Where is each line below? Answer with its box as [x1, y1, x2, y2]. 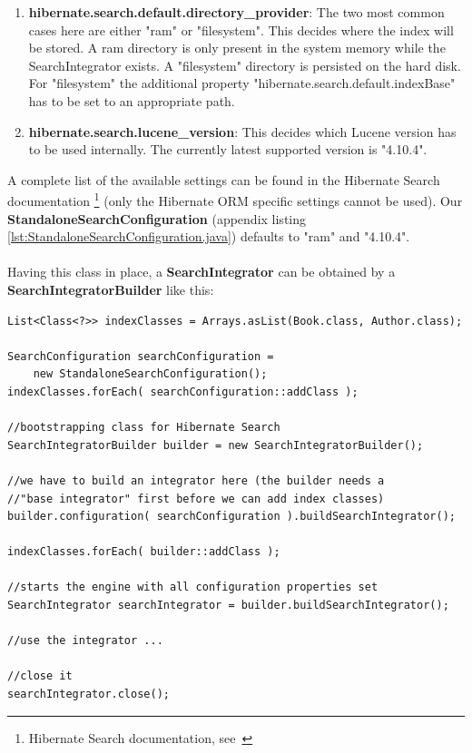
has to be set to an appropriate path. [28, 91, 235, 110]
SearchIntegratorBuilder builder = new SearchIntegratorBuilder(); [7, 438, 424, 452]
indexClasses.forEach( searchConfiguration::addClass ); [7, 385, 359, 398]
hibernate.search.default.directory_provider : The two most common [28, 3, 445, 21]
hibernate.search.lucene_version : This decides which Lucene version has [28, 122, 457, 141]
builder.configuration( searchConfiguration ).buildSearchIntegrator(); [7, 510, 456, 523]
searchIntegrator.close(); [7, 688, 170, 701]
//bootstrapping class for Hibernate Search [7, 421, 280, 435]
